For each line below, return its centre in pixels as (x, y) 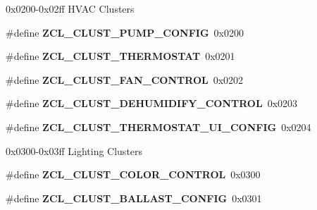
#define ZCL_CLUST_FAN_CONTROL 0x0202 (125, 79)
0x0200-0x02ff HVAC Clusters (70, 8)
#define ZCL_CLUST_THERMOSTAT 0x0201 (120, 56)
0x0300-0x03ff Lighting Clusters (74, 150)
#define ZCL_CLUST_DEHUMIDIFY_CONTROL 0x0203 (152, 103)
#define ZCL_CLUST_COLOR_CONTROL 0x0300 (133, 174)
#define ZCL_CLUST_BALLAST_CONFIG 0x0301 (134, 198)
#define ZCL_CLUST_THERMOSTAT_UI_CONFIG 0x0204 (158, 126)
